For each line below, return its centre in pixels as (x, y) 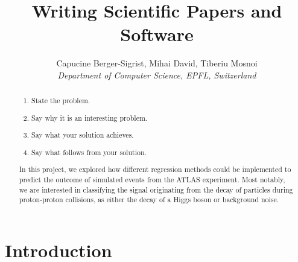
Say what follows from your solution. (89, 152)
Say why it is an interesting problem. (90, 117)
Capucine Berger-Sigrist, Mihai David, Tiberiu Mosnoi (157, 63)
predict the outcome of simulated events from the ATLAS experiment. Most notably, (152, 180)
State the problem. (61, 101)
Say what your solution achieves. (83, 135)
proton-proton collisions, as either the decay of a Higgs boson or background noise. (149, 200)
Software (157, 34)
